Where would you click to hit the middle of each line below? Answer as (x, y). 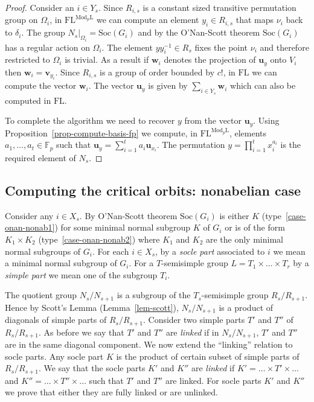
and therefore (284, 47)
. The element (127, 47)
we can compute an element (148, 20)
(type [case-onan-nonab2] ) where (99, 239)
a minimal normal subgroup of (61, 263)
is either (234, 215)
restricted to (27, 59)
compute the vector (41, 85)
